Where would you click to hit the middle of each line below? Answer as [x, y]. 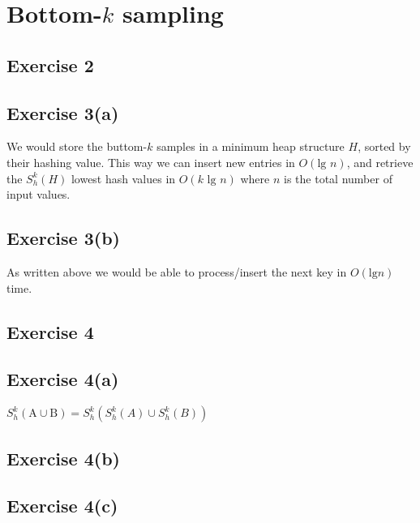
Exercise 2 [50, 64]
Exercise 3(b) [63, 238]
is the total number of [338, 178]
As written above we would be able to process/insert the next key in [177, 271]
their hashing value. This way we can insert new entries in [151, 162]
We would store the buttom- [77, 146]
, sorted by [384, 146]
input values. [39, 194]
